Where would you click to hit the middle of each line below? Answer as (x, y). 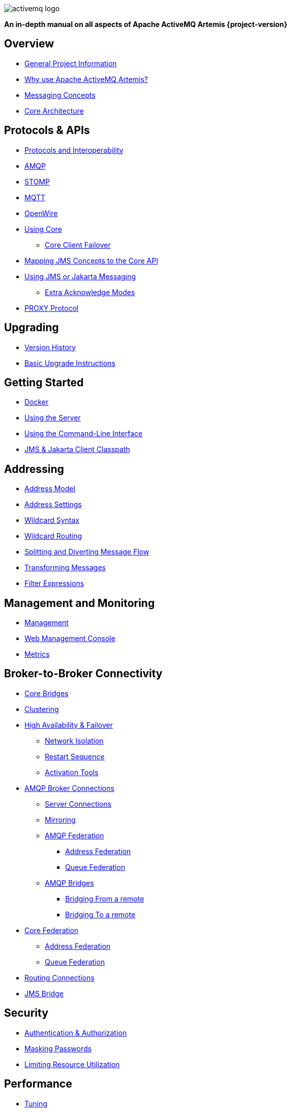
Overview (29, 44)
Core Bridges (47, 693)
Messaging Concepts (60, 95)
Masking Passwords (58, 1048)
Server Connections (78, 804)
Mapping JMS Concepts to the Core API (91, 260)
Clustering (42, 709)
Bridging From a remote (105, 898)
